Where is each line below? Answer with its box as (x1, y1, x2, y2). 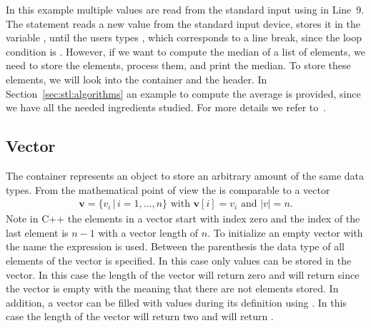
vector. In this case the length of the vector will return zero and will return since (6, 267, 360, 282)
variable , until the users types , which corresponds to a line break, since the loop (6, 30, 362, 45)
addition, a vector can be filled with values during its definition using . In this (6, 294, 347, 309)
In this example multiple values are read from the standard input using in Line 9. (6, 2, 365, 16)
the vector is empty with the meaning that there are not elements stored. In (6, 281, 339, 296)
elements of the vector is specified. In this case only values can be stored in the (6, 252, 352, 267)
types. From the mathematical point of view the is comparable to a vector (6, 182, 330, 197)
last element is (6, 225, 69, 240)
